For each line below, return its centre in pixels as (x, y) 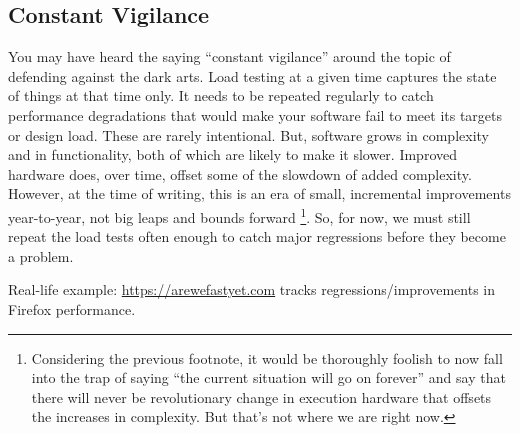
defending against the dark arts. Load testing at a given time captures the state (252, 75)
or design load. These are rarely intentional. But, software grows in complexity (248, 134)
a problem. (41, 255)
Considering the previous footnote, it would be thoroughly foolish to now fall (267, 357)
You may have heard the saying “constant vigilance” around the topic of (229, 56)
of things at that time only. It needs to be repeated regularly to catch (221, 95)
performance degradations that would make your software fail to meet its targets (255, 114)
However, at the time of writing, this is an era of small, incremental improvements (259, 193)
